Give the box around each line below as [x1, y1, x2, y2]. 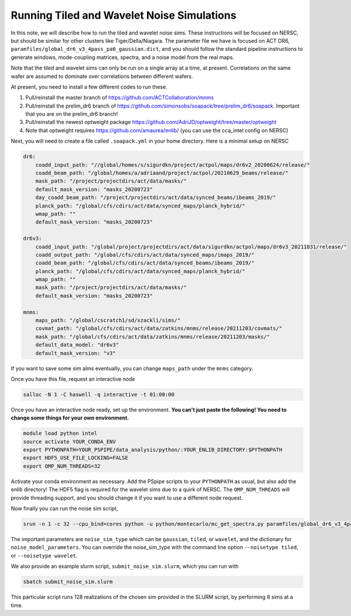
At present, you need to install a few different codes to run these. [11, 83, 168, 90]
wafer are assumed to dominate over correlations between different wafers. [11, 73, 193, 80]
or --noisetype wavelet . [11, 552, 78, 559]
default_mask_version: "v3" [35, 350, 116, 356]
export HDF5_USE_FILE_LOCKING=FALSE [23, 455, 129, 462]
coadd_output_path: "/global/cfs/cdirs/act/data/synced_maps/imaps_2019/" [35, 252, 254, 258]
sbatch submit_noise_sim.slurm [23, 579, 113, 585]
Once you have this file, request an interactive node [11, 375, 136, 383]
